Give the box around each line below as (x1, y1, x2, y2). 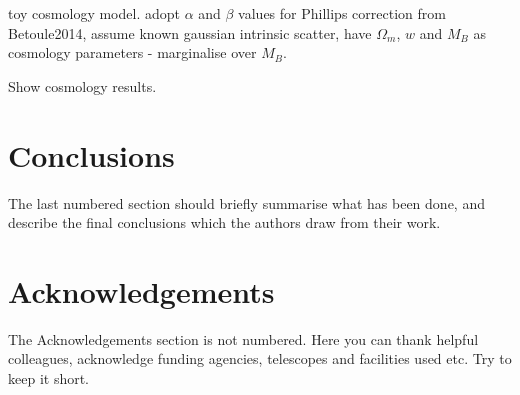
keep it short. (8, 368, 90, 388)
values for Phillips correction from (238, 3, 446, 23)
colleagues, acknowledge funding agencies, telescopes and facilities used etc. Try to (8, 348, 512, 369)
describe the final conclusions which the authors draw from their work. (8, 212, 441, 233)
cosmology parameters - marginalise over (8, 42, 257, 63)
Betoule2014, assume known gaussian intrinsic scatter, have (8, 22, 372, 43)
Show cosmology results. (8, 75, 157, 96)
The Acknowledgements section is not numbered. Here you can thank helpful (8, 328, 479, 349)
